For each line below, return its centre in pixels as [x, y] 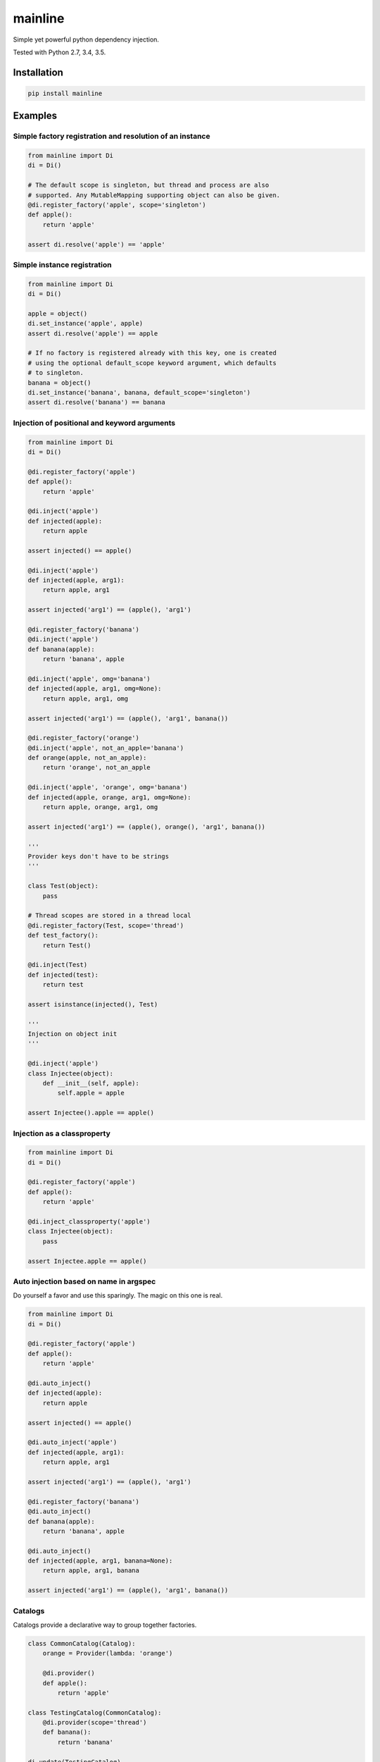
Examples [35, 116]
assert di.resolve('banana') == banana [96, 402]
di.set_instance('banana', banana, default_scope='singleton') [139, 393]
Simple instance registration [62, 264]
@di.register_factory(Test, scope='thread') [106, 925]
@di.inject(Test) [58, 965]
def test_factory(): [63, 935]
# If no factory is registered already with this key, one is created [152, 353]
